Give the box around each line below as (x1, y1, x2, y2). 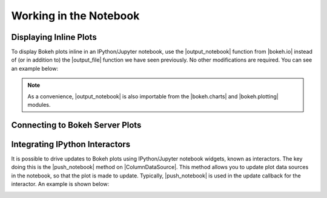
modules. (27, 101, 51, 109)
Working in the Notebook (11, 9, 140, 22)
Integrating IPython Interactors (11, 139, 131, 149)
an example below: (11, 65, 59, 72)
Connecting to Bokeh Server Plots (11, 120, 142, 130)
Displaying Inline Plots (11, 32, 97, 42)
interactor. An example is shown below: (11, 180, 110, 188)
